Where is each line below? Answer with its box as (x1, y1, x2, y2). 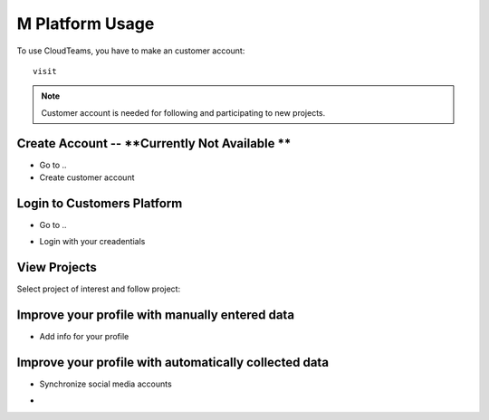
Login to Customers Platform (16, 196, 183, 211)
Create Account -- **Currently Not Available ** (16, 136, 292, 151)
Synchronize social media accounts (39, 378, 172, 389)
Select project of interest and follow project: (16, 283, 181, 294)
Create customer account (39, 172, 135, 183)
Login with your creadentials (39, 236, 146, 247)
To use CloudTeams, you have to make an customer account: (16, 45, 245, 56)
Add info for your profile (39, 331, 129, 342)
